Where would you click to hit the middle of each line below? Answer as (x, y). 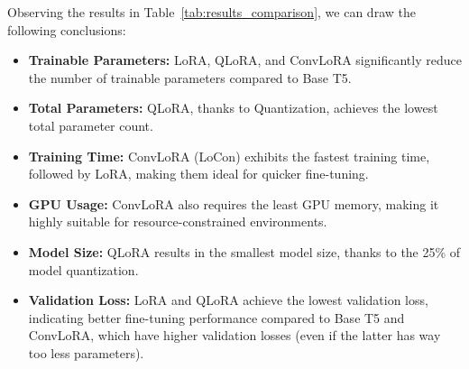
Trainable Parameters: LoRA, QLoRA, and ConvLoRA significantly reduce (245, 60)
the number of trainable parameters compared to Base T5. (190, 77)
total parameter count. (91, 125)
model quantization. (83, 269)
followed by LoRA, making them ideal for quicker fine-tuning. (198, 174)
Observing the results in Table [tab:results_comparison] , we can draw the (212, 12)
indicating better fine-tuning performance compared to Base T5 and (216, 317)
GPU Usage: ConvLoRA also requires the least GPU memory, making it (234, 203)
